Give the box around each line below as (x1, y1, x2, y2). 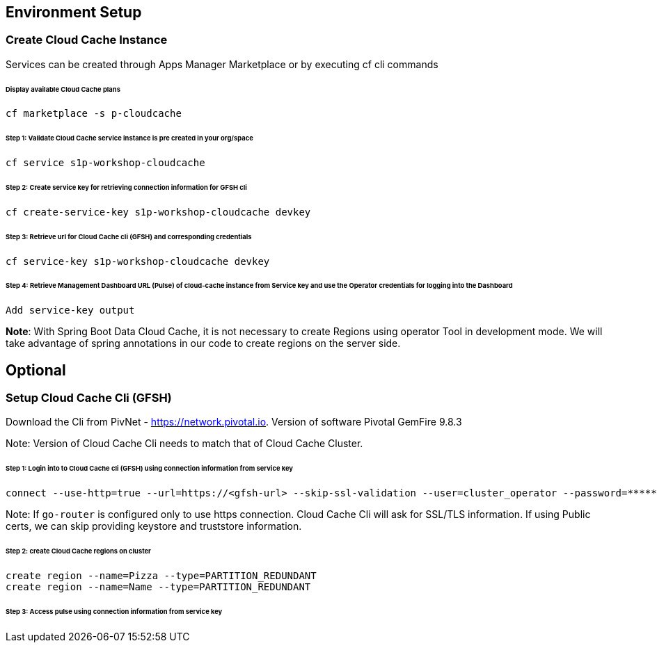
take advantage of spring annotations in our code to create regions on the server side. (6, 337, 401, 350)
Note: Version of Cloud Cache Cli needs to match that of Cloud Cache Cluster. (6, 437, 363, 450)
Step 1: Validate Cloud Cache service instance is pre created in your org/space (6, 134, 253, 143)
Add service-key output (6, 305, 135, 316)
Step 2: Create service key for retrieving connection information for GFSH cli (6, 184, 247, 192)
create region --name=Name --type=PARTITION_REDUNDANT (6, 581, 311, 592)
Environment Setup (6, 3, 142, 21)
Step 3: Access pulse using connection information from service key (6, 607, 223, 615)
